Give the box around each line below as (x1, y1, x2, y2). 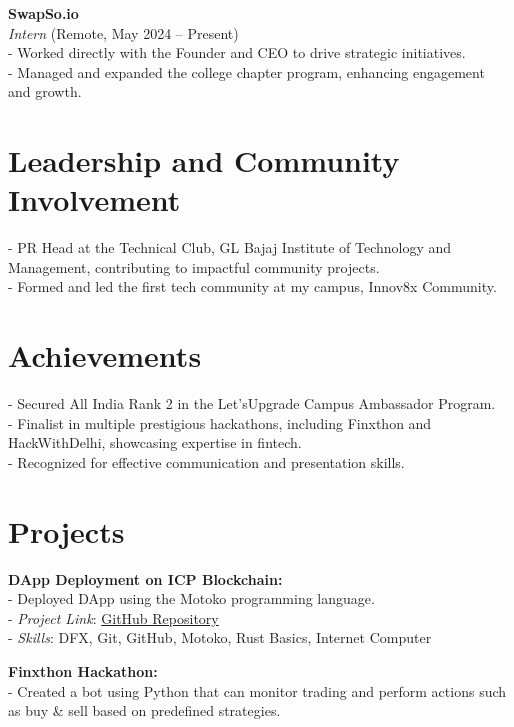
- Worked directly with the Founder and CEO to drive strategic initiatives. (8, 42, 466, 63)
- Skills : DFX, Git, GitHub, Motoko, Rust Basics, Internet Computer (8, 627, 432, 648)
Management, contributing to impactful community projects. (8, 256, 380, 277)
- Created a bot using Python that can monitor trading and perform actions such (8, 680, 507, 701)
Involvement (8, 179, 181, 220)
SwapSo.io (8, 3, 79, 23)
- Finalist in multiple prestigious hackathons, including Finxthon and (8, 412, 432, 433)
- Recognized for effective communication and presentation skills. (8, 451, 405, 472)
